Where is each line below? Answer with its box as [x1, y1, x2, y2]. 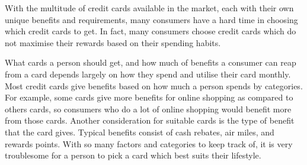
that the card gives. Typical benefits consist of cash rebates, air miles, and [5, 125, 274, 138]
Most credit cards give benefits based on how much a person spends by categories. [5, 79, 303, 92]
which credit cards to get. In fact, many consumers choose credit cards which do [5, 25, 296, 37]
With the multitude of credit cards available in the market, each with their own [5, 2, 294, 14]
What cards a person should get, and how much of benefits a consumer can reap [5, 56, 296, 69]
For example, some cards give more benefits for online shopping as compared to [5, 91, 293, 103]
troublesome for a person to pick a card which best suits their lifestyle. [5, 149, 261, 161]
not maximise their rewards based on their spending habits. [5, 36, 221, 48]
